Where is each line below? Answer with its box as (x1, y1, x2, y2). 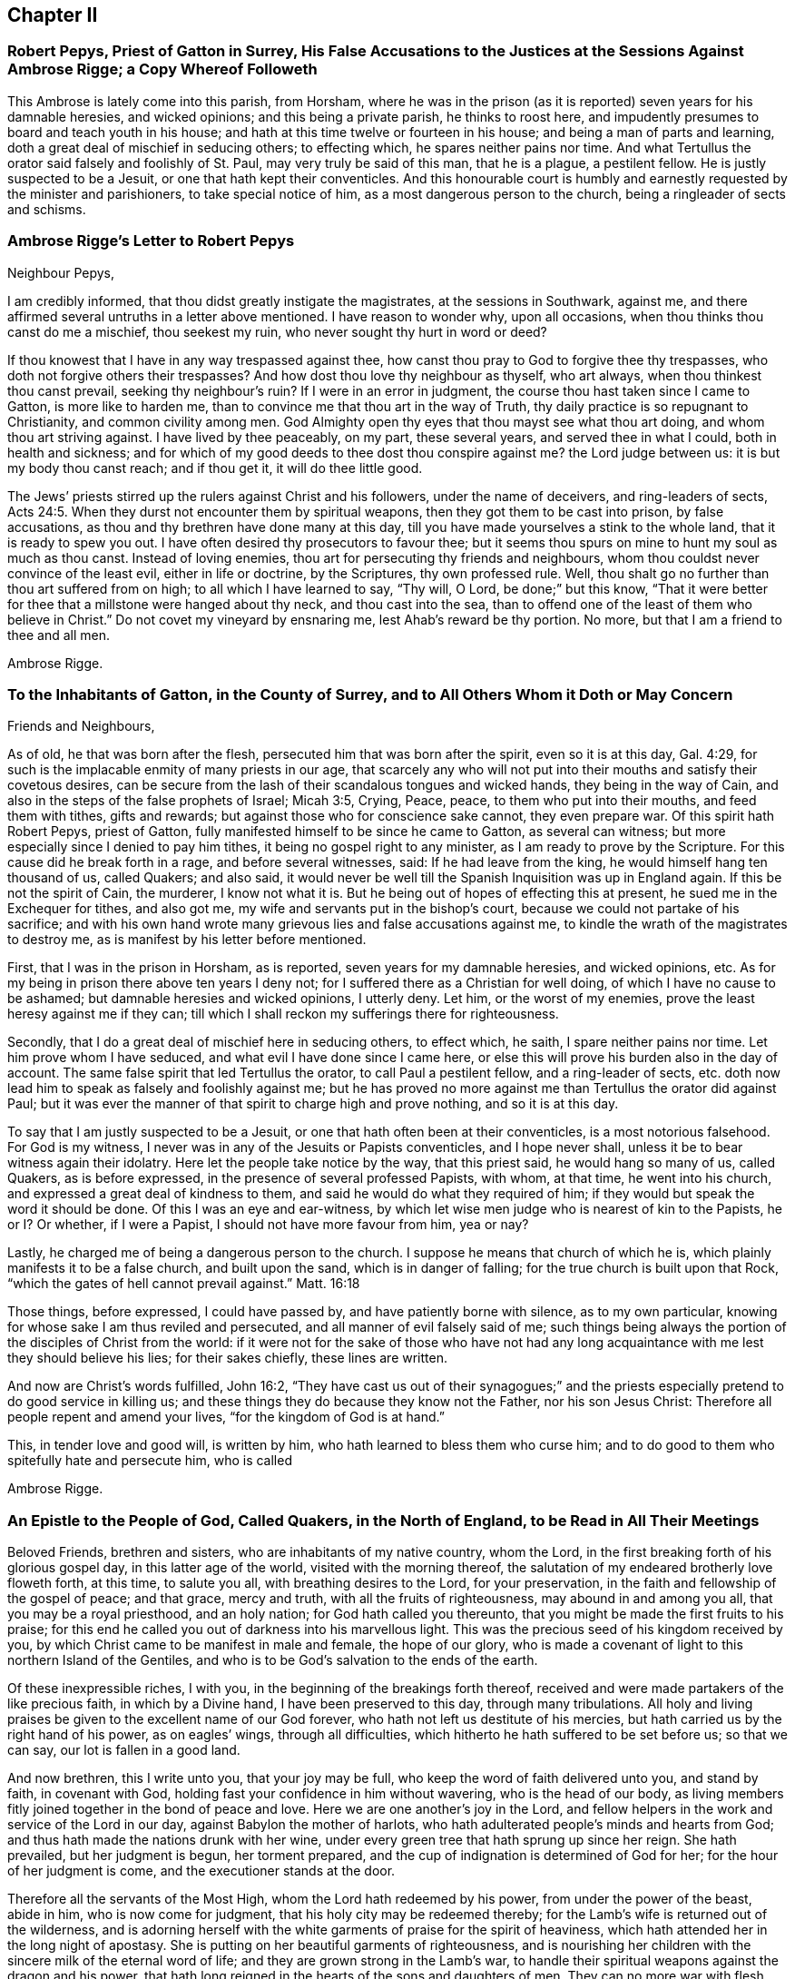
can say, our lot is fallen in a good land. (7, 1742, 240, 1758)
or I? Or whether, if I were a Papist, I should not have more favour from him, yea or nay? (7, 1216, 529, 1233)
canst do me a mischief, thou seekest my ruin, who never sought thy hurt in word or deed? (7, 323, 547, 340)
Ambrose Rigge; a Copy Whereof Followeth (7, 60, 318, 79)
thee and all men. (7, 626, 111, 643)
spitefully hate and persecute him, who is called (7, 1452, 292, 1469)
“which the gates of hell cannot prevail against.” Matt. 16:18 (7, 1275, 360, 1292)
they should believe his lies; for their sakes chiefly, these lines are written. (7, 1350, 447, 1366)
